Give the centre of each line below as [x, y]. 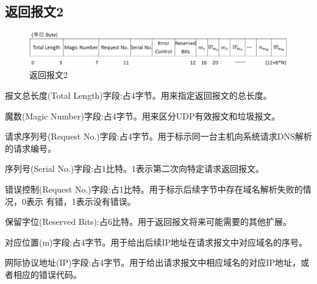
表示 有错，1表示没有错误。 [81, 201]
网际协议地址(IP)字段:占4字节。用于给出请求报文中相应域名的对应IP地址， [153, 262]
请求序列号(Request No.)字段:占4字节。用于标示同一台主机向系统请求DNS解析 [158, 136]
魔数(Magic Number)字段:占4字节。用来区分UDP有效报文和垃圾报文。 [143, 115]
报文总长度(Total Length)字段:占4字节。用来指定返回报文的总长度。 [138, 95]
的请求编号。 [30, 148]
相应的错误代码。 [47, 274]
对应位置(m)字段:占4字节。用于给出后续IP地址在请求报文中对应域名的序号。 [156, 242]
